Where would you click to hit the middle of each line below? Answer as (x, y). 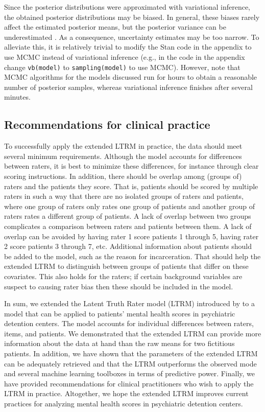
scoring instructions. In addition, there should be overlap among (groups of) (123, 176)
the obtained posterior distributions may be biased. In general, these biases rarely (132, 17)
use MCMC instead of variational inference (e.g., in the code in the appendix (125, 56)
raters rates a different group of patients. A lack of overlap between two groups (128, 216)
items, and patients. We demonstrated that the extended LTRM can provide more (133, 333)
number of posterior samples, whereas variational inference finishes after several (128, 87)
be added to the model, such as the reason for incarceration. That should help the (132, 256)
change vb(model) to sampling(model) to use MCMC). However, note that (122, 67)
